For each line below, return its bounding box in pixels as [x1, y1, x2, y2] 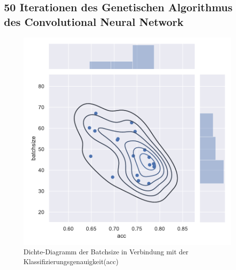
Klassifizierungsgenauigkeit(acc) [24, 256, 118, 266]
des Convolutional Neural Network [4, 14, 184, 29]
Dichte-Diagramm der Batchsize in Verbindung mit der [24, 247, 189, 257]
